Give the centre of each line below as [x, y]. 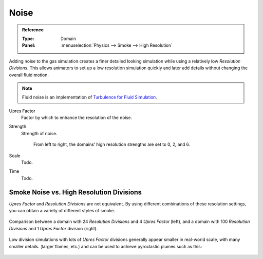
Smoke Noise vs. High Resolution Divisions [75, 192]
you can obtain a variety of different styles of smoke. [62, 211]
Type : [28, 39]
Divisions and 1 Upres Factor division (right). [53, 228]
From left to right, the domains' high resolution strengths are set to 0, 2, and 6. [112, 144]
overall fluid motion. [29, 75]
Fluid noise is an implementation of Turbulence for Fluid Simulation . [90, 97]
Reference [33, 30]
